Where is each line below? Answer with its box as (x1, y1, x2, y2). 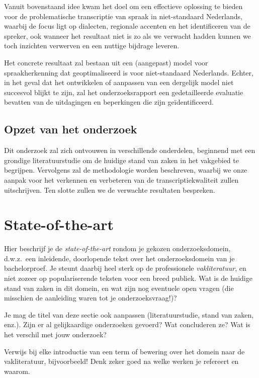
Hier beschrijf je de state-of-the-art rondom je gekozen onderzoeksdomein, (4, 243, 231, 254)
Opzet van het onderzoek (4, 121, 137, 137)
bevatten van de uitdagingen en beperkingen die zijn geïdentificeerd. (4, 97, 214, 107)
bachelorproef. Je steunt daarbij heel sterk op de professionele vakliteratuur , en (4, 263, 246, 273)
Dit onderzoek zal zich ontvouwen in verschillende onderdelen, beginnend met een (4, 145, 255, 156)
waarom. (4, 365, 30, 376)
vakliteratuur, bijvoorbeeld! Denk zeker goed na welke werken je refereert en (4, 356, 239, 366)
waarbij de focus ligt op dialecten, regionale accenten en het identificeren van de (4, 21, 250, 31)
